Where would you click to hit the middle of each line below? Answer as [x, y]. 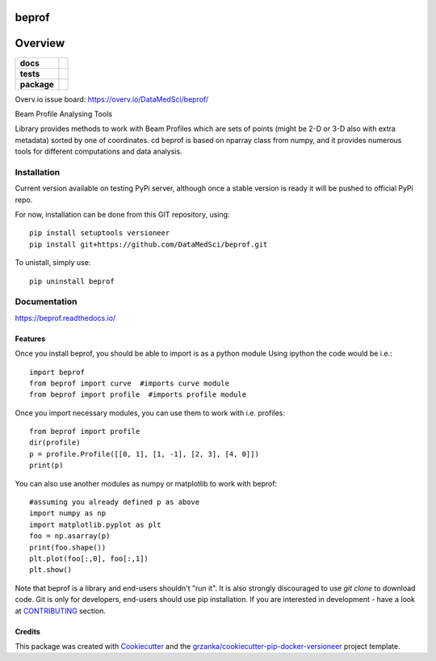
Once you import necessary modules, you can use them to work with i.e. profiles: [150, 413]
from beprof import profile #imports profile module [138, 395]
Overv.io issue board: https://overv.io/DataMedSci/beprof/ [112, 99]
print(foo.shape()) [68, 547]
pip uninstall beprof [72, 281]
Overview [40, 43]
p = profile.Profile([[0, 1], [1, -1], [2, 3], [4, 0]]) [145, 454]
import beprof [57, 372]
